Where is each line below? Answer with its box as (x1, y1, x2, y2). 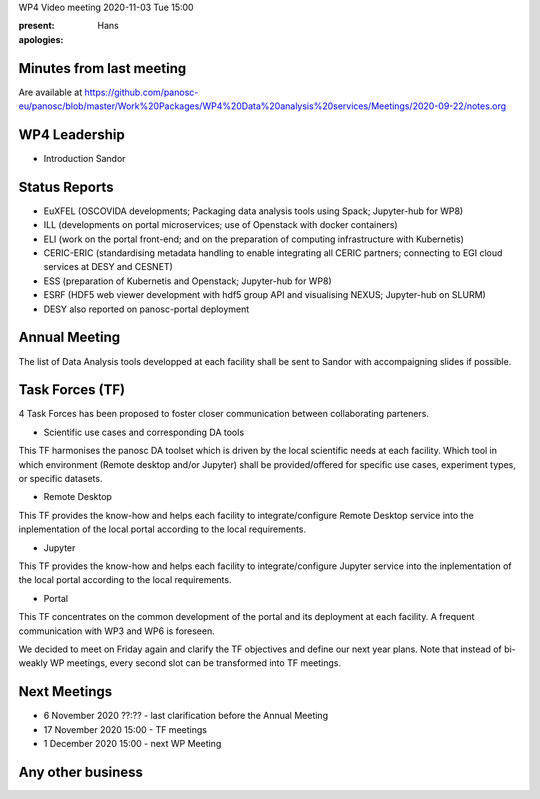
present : (18, 20, 55, 32)
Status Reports (18, 178, 114, 195)
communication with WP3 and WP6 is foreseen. (18, 625, 215, 637)
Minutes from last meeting (18, 60, 187, 77)
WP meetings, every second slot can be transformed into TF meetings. (50, 657, 342, 669)
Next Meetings (18, 683, 113, 700)
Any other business (18, 763, 144, 780)
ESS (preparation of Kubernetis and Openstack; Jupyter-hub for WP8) (43, 275, 332, 287)
